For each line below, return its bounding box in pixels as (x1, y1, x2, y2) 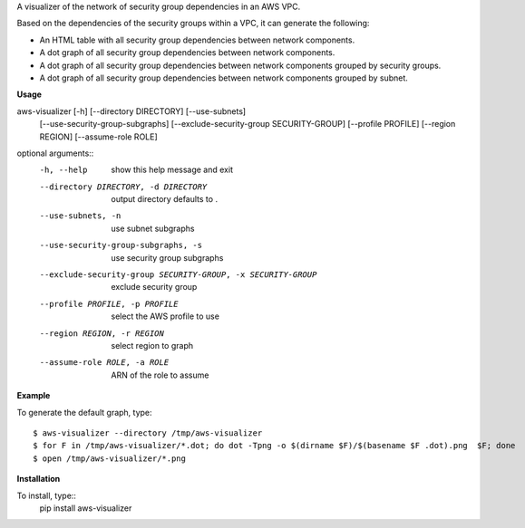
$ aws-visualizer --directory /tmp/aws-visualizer (33, 427, 263, 438)
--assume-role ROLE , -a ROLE (39, 358, 170, 368)
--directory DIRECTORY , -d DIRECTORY (39, 181, 208, 192)
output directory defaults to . (111, 194, 218, 205)
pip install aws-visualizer (39, 503, 132, 514)
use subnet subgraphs (111, 223, 195, 234)
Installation (16, 474, 61, 485)
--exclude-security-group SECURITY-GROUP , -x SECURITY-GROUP (39, 270, 317, 280)
